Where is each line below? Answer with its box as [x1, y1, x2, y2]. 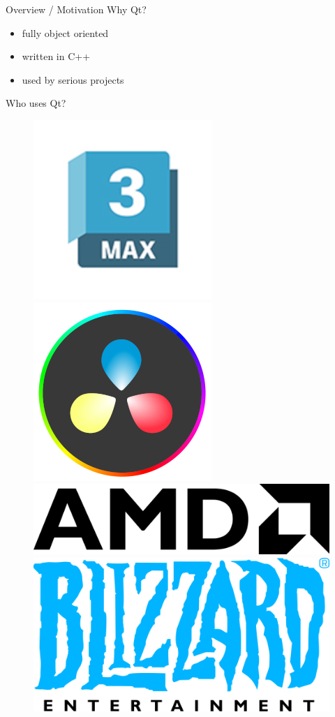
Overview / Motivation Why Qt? [6, 2, 147, 16]
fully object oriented [22, 25, 109, 40]
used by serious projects [22, 72, 124, 87]
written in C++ [22, 49, 91, 64]
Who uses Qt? [6, 96, 66, 110]
